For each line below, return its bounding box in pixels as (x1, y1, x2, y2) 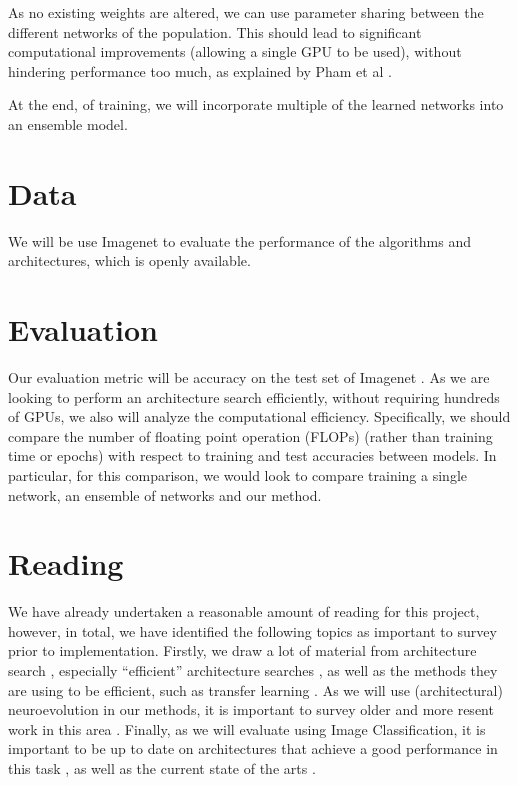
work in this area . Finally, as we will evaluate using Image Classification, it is (8, 718, 486, 739)
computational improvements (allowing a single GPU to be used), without (8, 41, 462, 62)
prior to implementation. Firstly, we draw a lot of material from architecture (8, 640, 477, 661)
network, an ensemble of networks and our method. (8, 484, 322, 505)
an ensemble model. (8, 113, 128, 134)
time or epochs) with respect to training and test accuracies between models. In (8, 445, 497, 466)
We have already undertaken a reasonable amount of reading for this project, (8, 601, 480, 622)
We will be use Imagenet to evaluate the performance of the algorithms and (8, 230, 472, 251)
